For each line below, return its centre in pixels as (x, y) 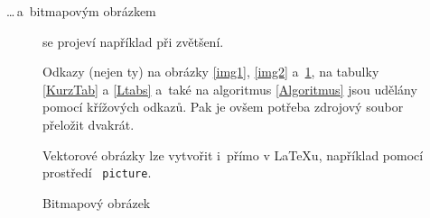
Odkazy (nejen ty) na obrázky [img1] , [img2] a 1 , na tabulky (211, 72)
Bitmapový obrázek (97, 202)
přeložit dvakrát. (89, 124)
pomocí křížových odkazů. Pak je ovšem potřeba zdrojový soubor (223, 107)
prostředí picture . (97, 173)
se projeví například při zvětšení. (133, 41)
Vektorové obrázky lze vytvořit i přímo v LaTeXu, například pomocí (233, 154)
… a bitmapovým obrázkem (81, 11)
